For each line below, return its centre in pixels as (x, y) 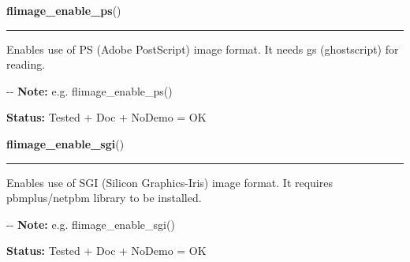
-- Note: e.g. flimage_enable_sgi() (91, 224)
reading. (26, 64)
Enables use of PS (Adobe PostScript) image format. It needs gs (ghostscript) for (203, 49)
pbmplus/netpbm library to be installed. (104, 198)
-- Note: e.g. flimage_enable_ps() (89, 90)
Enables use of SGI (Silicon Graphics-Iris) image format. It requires (170, 182)
